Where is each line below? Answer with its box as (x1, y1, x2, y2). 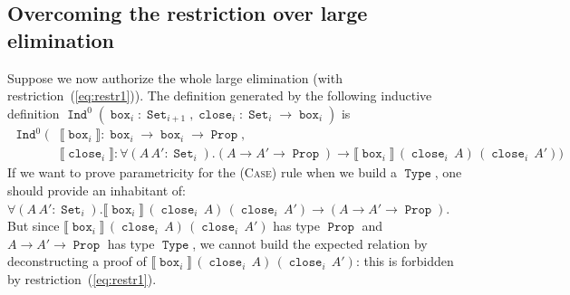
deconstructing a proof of (7, 252, 147, 271)
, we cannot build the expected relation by (192, 233, 428, 252)
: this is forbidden (355, 252, 454, 271)
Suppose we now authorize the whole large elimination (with (7, 68, 343, 87)
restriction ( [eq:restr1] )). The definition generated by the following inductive (7, 86, 432, 105)
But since (7, 216, 60, 235)
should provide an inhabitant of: (7, 180, 186, 199)
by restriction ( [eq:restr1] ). (7, 269, 157, 288)
